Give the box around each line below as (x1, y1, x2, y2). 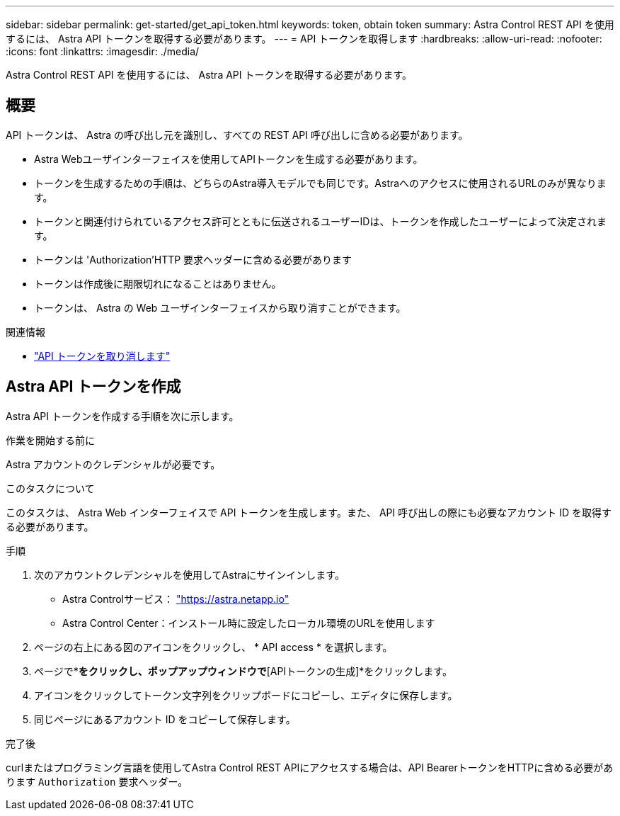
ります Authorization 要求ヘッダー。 (6, 775, 188, 788)
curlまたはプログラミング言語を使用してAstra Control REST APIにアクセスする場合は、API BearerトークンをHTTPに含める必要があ (6, 761, 614, 773)
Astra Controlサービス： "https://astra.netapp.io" (62, 592, 289, 605)
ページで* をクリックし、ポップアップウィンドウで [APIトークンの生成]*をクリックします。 (34, 664, 452, 677)
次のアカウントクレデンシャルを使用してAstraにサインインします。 (34, 568, 345, 581)
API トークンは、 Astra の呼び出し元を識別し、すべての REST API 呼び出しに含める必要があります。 (6, 128, 469, 141)
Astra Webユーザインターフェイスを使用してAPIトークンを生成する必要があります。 (34, 152, 423, 165)
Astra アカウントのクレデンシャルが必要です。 (6, 458, 221, 470)
